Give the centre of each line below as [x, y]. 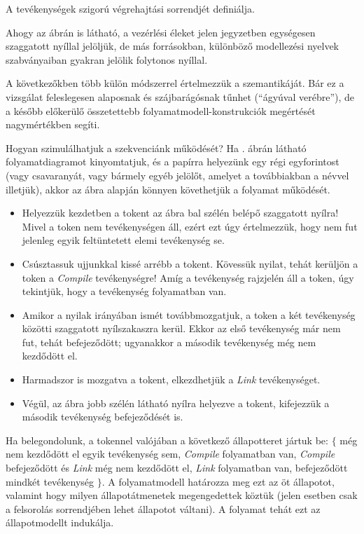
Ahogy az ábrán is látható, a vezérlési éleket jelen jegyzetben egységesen [161, 32]
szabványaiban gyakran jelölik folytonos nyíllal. [107, 59]
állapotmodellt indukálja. [60, 522]
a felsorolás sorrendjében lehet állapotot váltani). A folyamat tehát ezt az [163, 508]
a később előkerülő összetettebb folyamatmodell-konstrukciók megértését [161, 110]
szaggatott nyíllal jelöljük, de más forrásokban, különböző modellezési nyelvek [173, 46]
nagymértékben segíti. [53, 124]
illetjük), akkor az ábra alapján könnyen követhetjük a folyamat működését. [168, 189]
